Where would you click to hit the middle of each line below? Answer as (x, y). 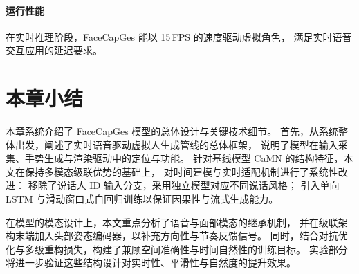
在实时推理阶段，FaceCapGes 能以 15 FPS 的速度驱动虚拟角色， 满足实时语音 (179, 36)
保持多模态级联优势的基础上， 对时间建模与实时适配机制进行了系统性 (181, 171)
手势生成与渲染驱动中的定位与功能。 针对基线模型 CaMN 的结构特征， (184, 158)
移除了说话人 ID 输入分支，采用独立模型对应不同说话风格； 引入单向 (184, 185)
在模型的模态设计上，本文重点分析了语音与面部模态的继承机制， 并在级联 (172, 222)
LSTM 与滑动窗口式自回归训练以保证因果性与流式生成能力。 (142, 199)
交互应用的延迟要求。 (54, 50)
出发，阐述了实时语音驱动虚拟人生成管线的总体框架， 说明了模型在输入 (176, 144)
